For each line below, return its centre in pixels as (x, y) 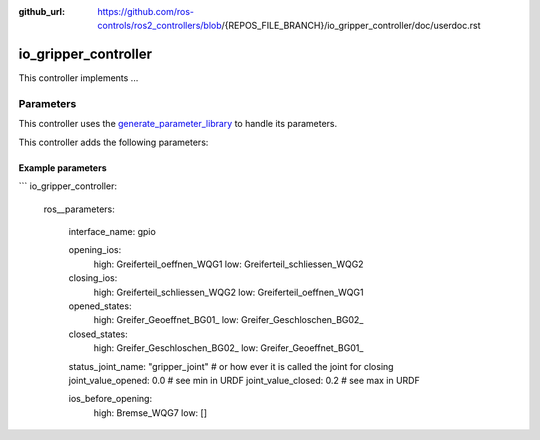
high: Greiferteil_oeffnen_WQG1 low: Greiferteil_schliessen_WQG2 (228, 264)
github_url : (41, 11)
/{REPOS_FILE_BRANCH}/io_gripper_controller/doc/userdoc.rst (351, 26)
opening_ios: (95, 250)
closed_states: (98, 334)
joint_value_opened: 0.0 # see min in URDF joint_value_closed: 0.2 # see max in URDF (244, 380)
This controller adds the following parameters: (113, 142)
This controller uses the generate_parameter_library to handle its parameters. (178, 124)
